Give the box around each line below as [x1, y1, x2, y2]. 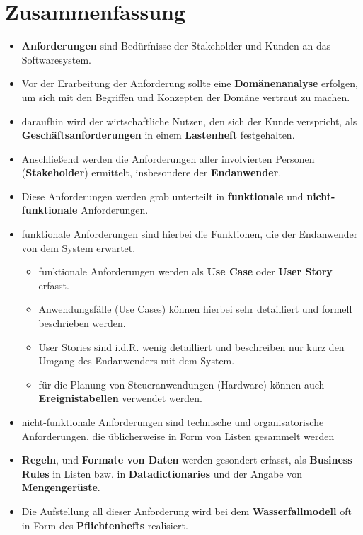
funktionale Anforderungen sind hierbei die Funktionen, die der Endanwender [21, 226, 358, 241]
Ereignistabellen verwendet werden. [38, 391, 202, 405]
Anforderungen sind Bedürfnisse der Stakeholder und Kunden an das [21, 38, 331, 53]
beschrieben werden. [38, 316, 126, 330]
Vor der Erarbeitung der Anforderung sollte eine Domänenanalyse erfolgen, [21, 76, 358, 91]
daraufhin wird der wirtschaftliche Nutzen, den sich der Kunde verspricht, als [21, 113, 357, 128]
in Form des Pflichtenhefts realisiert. [21, 517, 188, 532]
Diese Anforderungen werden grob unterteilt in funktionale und [21, 188, 304, 203]
